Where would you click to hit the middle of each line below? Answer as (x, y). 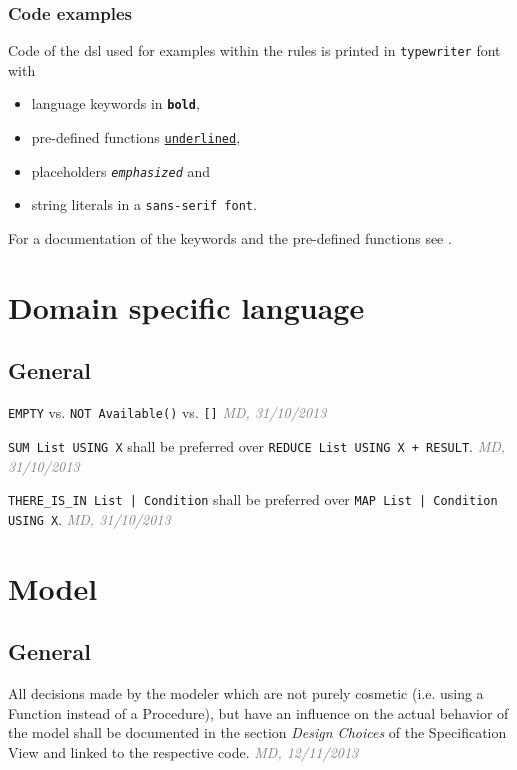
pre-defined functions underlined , (136, 137)
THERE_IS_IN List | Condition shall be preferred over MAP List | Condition (253, 499)
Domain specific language (186, 306)
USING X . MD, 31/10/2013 (89, 518)
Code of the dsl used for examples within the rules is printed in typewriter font (254, 50)
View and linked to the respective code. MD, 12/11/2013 (183, 751)
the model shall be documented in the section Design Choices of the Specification (257, 732)
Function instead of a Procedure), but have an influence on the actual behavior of (258, 712)
